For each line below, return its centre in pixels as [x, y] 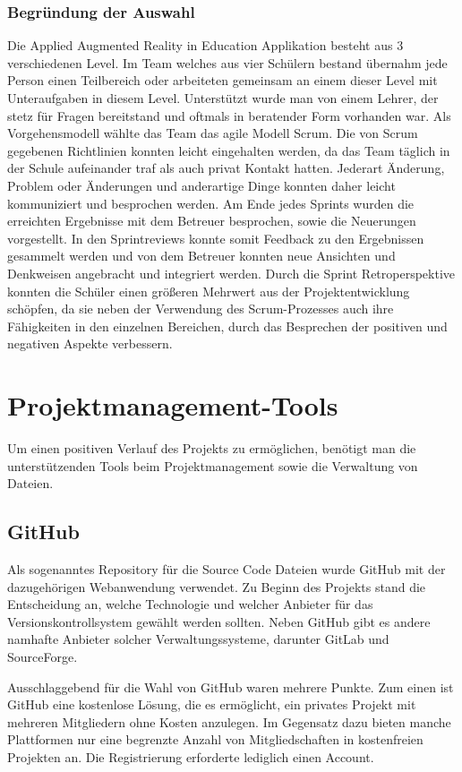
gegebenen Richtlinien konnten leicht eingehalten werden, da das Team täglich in [229, 150]
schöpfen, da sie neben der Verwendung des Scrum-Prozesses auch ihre [201, 309]
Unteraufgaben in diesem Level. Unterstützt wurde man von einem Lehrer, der [223, 98]
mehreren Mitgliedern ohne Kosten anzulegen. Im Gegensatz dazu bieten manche [229, 721]
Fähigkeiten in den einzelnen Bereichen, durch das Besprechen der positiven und [227, 326]
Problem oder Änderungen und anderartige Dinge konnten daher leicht [201, 185]
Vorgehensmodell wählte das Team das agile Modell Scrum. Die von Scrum [213, 133]
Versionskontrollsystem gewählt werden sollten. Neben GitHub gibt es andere [219, 621]
